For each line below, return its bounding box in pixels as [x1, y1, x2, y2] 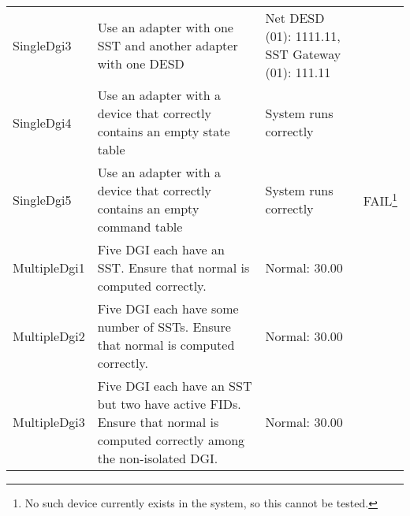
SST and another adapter [97, 35, 238, 54]
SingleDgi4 [13, 113, 72, 132]
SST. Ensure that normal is [97, 258, 250, 277]
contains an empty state [97, 122, 230, 140]
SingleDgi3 [13, 35, 72, 54]
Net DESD [265, 9, 325, 27]
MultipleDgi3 [13, 413, 85, 431]
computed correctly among [97, 431, 245, 449]
